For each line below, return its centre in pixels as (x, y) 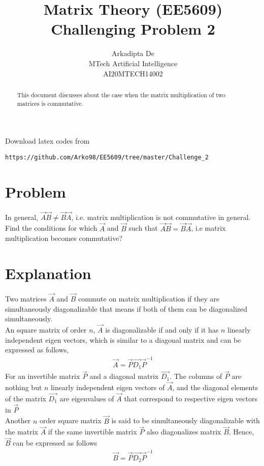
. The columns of (196, 376)
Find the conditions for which (51, 228)
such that (143, 228)
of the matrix (26, 398)
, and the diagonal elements (215, 387)
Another (18, 420)
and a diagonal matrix (124, 376)
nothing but (24, 387)
